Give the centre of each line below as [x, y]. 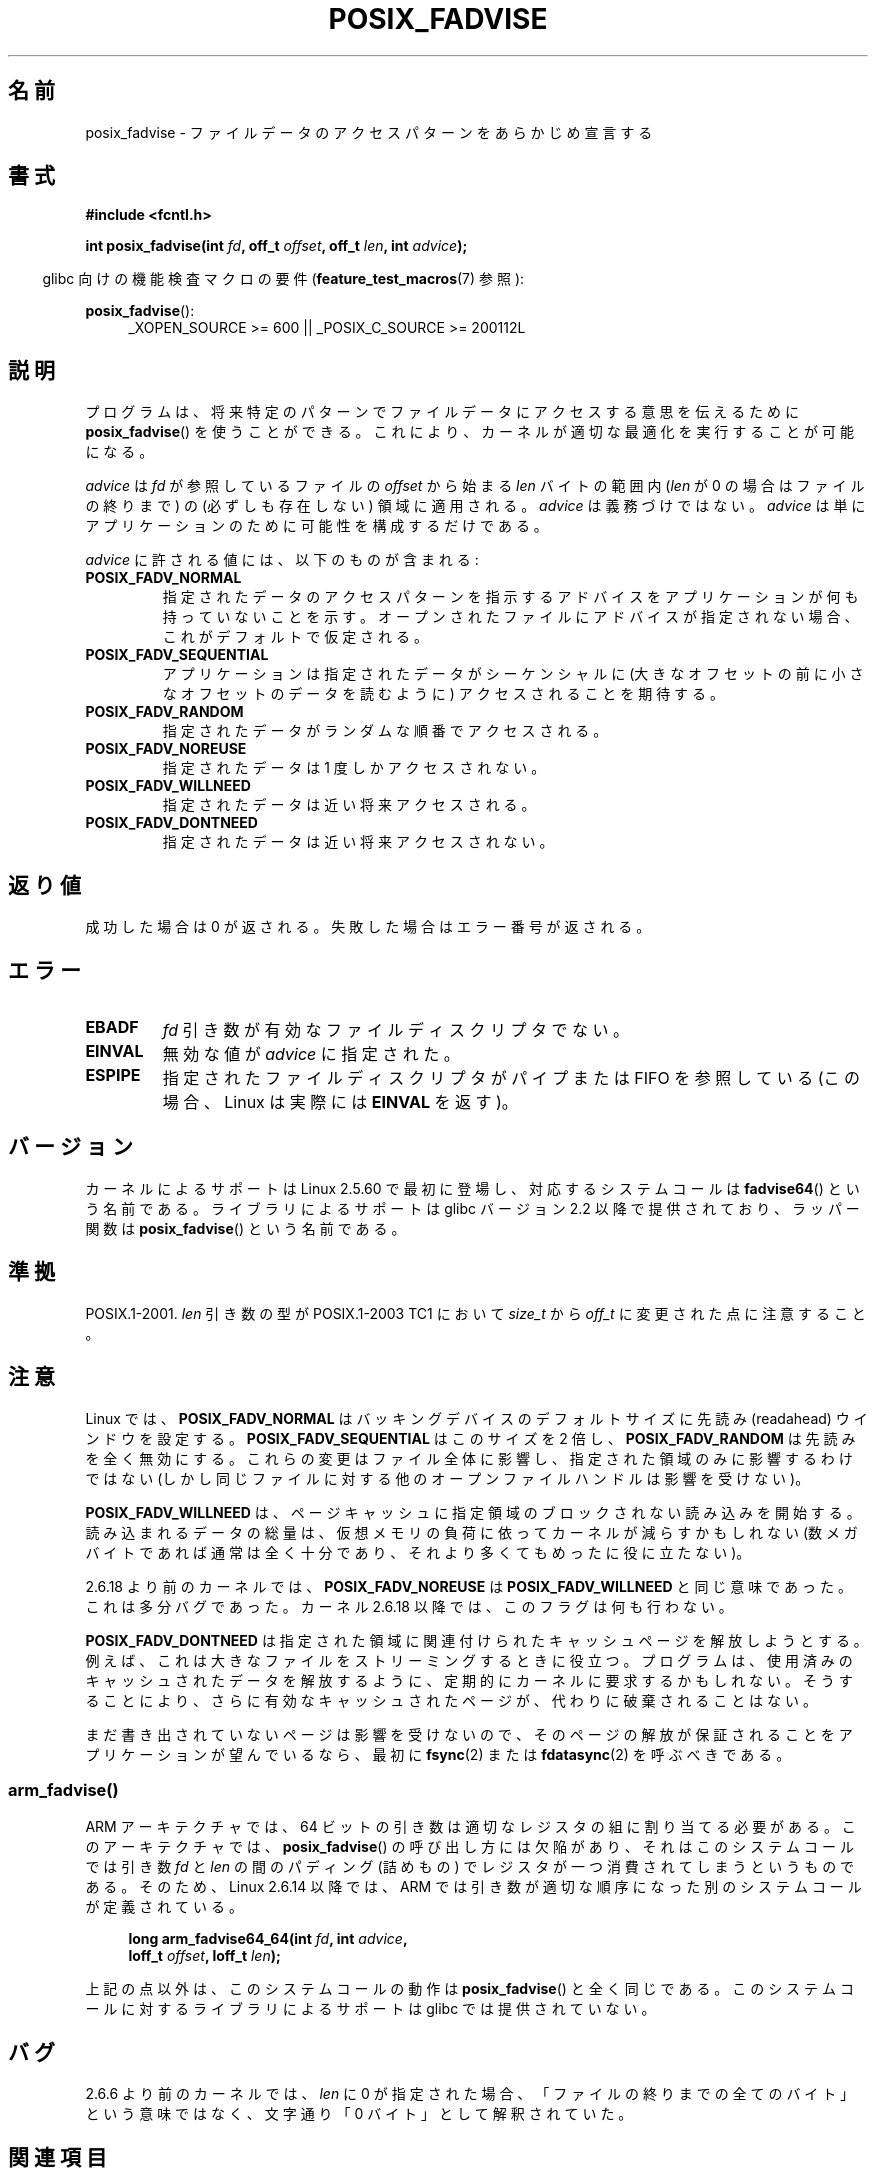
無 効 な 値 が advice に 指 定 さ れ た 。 [311, 1053]
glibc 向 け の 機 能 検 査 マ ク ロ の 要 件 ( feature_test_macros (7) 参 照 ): [283, 279]
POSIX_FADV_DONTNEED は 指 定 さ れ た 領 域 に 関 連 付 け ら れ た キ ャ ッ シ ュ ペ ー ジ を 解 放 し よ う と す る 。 [476, 1640]
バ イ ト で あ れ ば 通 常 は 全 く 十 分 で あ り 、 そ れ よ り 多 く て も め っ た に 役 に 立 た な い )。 [418, 1552]
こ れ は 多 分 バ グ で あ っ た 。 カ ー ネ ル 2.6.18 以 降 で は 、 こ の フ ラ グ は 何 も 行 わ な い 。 [409, 1606]
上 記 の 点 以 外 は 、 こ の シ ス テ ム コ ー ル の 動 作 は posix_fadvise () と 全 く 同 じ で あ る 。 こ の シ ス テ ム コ [469, 1989]
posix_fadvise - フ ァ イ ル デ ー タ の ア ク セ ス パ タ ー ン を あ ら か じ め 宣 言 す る [369, 132]
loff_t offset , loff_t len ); [204, 1956]
